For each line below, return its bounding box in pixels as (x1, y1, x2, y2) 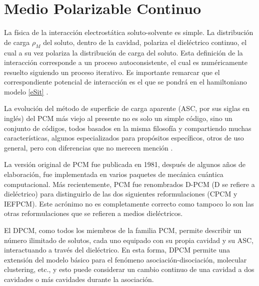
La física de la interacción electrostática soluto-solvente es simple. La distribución (4, 27, 253, 37)
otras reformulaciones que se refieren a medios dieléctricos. (4, 208, 183, 218)
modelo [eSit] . (4, 86, 48, 96)
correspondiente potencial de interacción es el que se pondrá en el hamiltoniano (4, 76, 247, 87)
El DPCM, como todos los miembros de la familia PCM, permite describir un (4, 225, 241, 235)
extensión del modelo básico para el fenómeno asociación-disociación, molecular (4, 254, 247, 264)
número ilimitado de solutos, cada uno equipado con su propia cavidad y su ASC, (4, 234, 253, 245)
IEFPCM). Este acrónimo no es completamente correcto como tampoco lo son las (4, 198, 254, 208)
